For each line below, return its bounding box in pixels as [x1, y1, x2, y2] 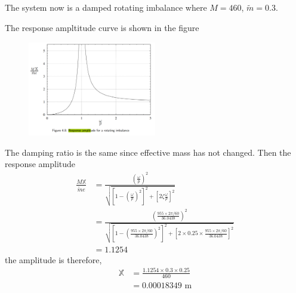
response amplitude [5, 158, 76, 170]
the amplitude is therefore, [5, 253, 102, 266]
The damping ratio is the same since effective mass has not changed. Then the [5, 146, 291, 158]
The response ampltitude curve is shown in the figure [5, 21, 199, 33]
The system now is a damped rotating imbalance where [5, 1, 207, 14]
